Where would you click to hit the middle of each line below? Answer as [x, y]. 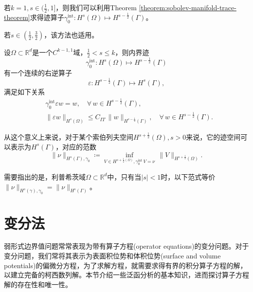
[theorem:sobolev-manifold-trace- [188, 7]
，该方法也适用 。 [71, 34]
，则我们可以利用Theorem [96, 7]
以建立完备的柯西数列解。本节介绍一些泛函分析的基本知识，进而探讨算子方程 [126, 275]
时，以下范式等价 [188, 176]
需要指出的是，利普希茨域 [45, 176]
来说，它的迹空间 [213, 137]
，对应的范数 [76, 146]
